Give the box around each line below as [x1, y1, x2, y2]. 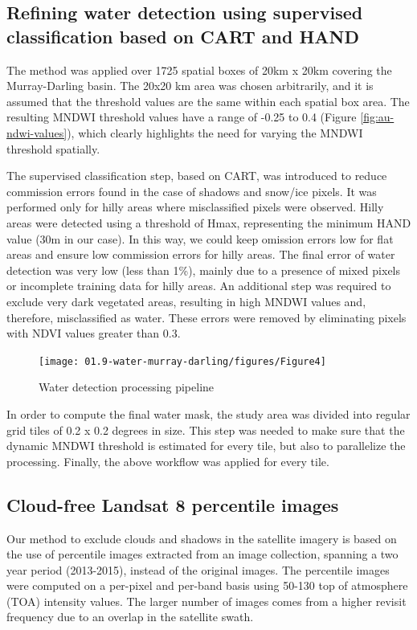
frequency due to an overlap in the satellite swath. [6, 608, 254, 625]
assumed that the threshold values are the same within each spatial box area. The [6, 92, 410, 109]
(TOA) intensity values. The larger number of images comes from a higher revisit [6, 592, 407, 609]
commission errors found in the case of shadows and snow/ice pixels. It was [6, 182, 377, 199]
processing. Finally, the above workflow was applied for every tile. [6, 452, 329, 469]
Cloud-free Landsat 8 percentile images [6, 492, 339, 517]
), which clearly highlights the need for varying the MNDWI [67, 124, 363, 141]
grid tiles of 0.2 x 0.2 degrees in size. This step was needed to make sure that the [6, 421, 405, 438]
